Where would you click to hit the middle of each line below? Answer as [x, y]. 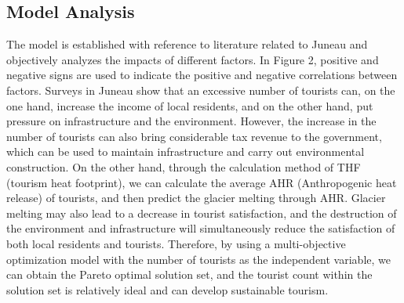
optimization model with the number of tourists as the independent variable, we [198, 259]
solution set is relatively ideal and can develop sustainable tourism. [167, 289]
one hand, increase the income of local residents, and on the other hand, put [190, 105]
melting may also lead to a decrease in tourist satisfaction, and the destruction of [202, 213]
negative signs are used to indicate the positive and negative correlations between [202, 75]
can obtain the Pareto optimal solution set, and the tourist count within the [189, 274]
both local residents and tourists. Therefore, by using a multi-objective [176, 243]
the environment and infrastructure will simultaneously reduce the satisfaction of [201, 228]
